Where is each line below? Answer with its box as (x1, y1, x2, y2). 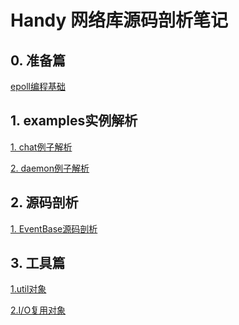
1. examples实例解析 (10, 112, 138, 130)
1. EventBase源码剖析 (10, 222, 98, 235)
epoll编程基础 (10, 81, 66, 92)
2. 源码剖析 (10, 194, 79, 211)
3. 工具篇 (10, 255, 66, 272)
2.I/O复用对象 (10, 304, 67, 316)
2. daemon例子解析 (10, 162, 90, 174)
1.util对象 (10, 283, 47, 295)
